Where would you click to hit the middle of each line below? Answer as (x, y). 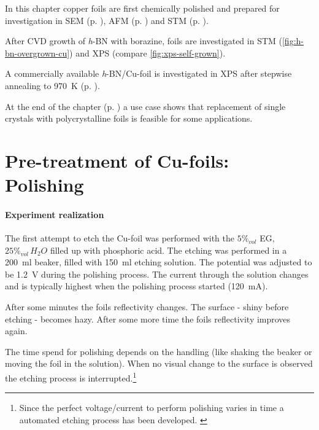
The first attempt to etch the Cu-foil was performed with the (120, 238)
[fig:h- (293, 41)
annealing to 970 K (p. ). (52, 85)
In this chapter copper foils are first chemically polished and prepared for (142, 8)
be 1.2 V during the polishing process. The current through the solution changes (157, 274)
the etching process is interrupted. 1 (71, 377)
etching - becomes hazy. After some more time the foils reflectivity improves (148, 319)
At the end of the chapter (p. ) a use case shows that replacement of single (145, 106)
